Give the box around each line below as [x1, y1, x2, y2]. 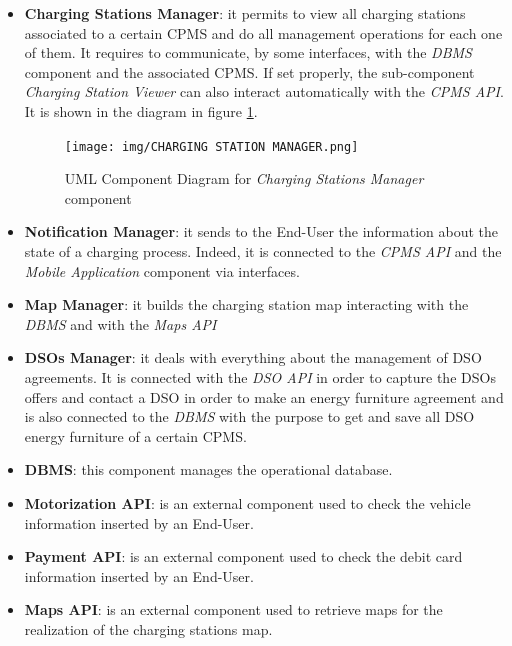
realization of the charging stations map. [24, 618, 273, 639]
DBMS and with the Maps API [24, 313, 217, 334]
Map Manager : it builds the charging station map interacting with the [24, 294, 469, 315]
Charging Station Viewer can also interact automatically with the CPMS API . [24, 81, 504, 102]
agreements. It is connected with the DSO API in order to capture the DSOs [24, 366, 496, 387]
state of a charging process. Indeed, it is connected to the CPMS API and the [24, 241, 502, 261]
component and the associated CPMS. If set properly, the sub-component [24, 61, 475, 82]
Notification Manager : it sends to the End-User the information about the [24, 221, 499, 242]
